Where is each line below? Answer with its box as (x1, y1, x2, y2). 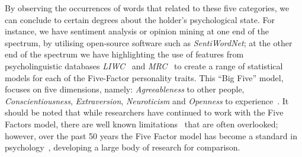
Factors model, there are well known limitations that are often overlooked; (5, 117, 278, 130)
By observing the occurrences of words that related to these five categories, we (5, 2, 290, 14)
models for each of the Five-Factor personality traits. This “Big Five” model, (5, 71, 284, 84)
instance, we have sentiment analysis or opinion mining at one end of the (5, 25, 269, 37)
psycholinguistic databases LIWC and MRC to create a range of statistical (5, 59, 283, 72)
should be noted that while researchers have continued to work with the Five (5, 106, 284, 118)
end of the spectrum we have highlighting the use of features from (5, 48, 244, 60)
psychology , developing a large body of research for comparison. (5, 141, 240, 153)
